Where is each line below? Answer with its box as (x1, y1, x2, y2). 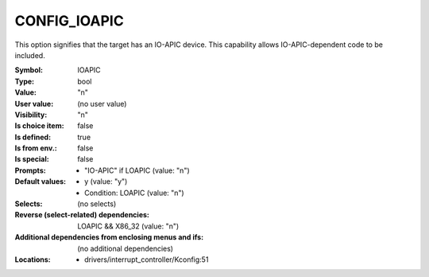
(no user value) (77, 99, 127, 108)
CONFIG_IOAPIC (14, 12, 125, 29)
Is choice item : (14, 121, 64, 131)
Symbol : (14, 65, 44, 75)
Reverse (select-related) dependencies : (14, 210, 150, 220)
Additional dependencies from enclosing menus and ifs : (14, 232, 204, 242)
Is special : (14, 154, 49, 164)
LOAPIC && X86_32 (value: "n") (77, 221, 180, 231)
